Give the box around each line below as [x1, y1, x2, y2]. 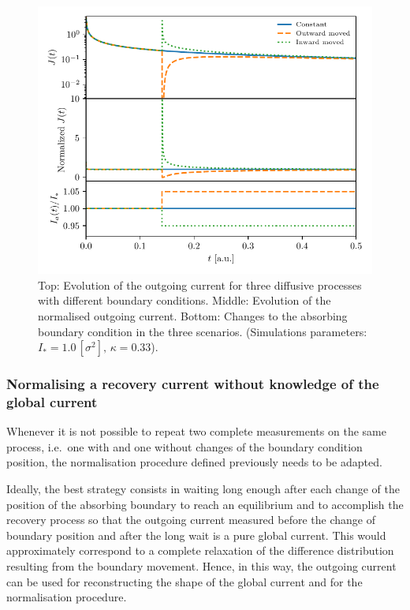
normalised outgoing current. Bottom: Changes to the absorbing [38, 307, 348, 324]
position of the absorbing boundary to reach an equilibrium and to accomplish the [6, 496, 404, 512]
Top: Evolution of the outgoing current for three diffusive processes [38, 276, 362, 293]
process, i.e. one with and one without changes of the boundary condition [6, 438, 363, 455]
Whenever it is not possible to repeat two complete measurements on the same [6, 423, 386, 440]
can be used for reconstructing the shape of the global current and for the [6, 573, 363, 589]
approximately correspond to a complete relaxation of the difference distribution [6, 542, 394, 559]
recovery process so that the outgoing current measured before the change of [6, 511, 375, 528]
